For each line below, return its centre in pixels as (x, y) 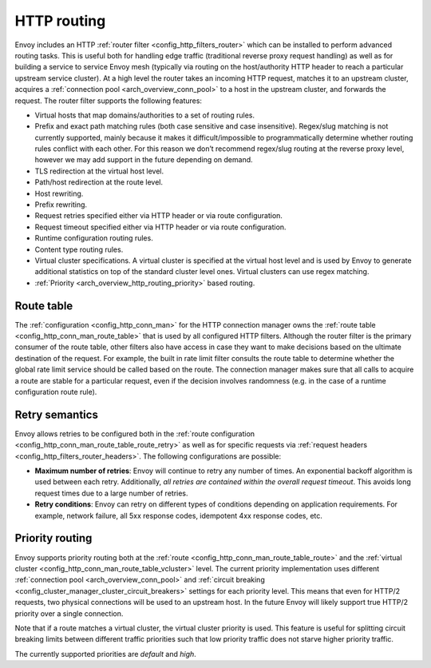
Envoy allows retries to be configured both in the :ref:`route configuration (135, 433)
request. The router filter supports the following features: (109, 101)
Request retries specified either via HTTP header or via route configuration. (159, 216)
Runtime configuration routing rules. (94, 238)
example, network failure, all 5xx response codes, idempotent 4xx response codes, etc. (179, 515)
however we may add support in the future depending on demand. (144, 160)
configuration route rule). (56, 392)
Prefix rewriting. (61, 205)
